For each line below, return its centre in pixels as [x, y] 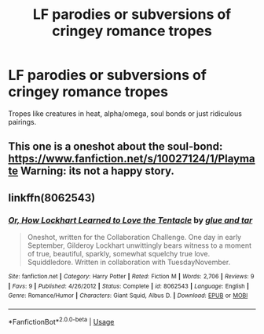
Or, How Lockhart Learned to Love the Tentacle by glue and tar [130, 220]
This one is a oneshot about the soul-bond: [115, 147]
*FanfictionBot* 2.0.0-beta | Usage [61, 321]
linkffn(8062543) [52, 198]
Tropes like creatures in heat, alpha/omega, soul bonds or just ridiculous [125, 113]
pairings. [22, 122]
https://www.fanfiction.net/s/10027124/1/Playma [132, 159]
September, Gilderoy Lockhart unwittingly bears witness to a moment [139, 245]
